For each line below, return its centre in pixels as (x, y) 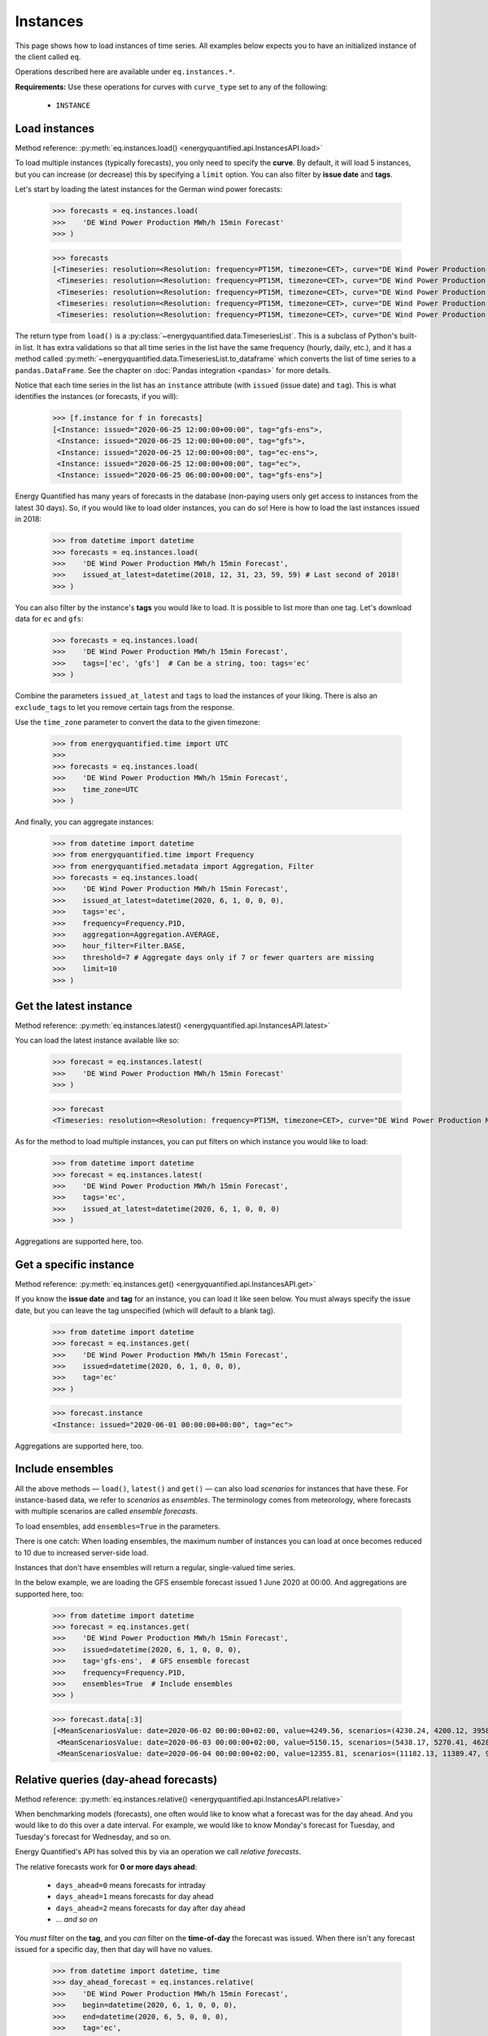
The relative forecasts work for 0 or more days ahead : (106, 1867)
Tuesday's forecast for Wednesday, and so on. (93, 1836)
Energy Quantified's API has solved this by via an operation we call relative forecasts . (158, 1852)
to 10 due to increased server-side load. (82, 1552)
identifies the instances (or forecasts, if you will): (97, 397)
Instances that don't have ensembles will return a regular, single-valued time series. (155, 1567)
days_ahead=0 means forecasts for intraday (131, 1885)
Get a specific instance (74, 1264)
